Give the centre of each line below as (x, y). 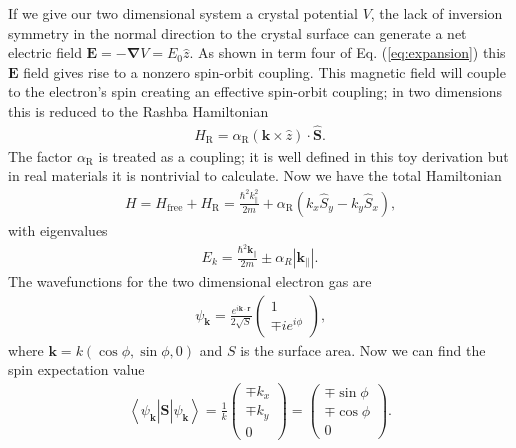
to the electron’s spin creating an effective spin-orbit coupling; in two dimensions (255, 91)
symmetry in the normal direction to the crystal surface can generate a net (237, 32)
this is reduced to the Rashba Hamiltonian (138, 110)
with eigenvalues (58, 229)
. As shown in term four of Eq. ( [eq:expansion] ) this (347, 52)
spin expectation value (76, 369)
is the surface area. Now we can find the (363, 349)
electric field (45, 52)
